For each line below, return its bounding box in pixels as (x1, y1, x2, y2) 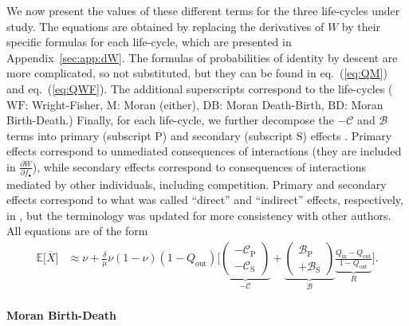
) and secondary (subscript (162, 127, 293, 143)
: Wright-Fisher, (25, 96, 104, 112)
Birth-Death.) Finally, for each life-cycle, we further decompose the (6, 112, 334, 128)
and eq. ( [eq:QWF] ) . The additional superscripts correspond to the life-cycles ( (6, 80, 393, 96)
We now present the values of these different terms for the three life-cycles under (6, 2, 400, 18)
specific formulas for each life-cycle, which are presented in (6, 33, 292, 50)
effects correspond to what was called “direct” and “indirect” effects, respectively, (6, 191, 403, 208)
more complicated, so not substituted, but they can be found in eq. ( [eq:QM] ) (6, 65, 387, 81)
